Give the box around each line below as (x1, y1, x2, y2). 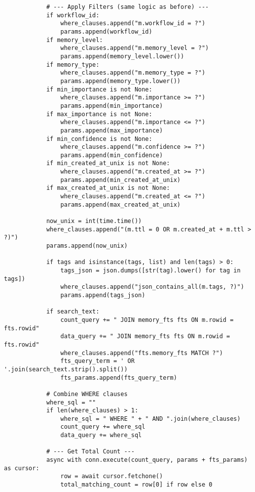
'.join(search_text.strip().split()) (4, 365, 128, 373)
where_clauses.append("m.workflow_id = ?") (60, 20, 206, 27)
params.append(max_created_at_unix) (60, 201, 181, 208)
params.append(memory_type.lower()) (60, 77, 181, 85)
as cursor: (4, 464, 39, 472)
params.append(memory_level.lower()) (60, 52, 184, 60)
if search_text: (46, 308, 100, 315)
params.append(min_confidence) (60, 151, 163, 159)
